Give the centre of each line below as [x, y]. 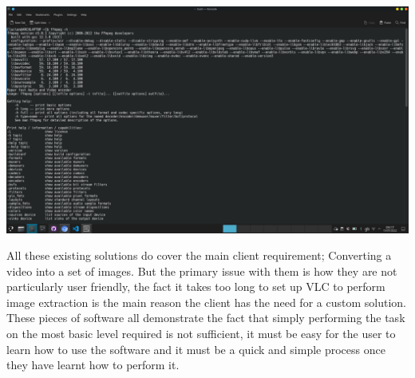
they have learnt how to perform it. [93, 365]
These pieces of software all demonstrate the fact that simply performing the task [206, 318]
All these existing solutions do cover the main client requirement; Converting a [199, 255]
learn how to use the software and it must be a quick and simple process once [196, 349]
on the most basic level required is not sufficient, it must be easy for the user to [201, 334]
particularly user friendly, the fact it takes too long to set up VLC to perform [196, 286]
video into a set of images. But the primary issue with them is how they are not [202, 271]
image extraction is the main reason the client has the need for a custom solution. [206, 302]
